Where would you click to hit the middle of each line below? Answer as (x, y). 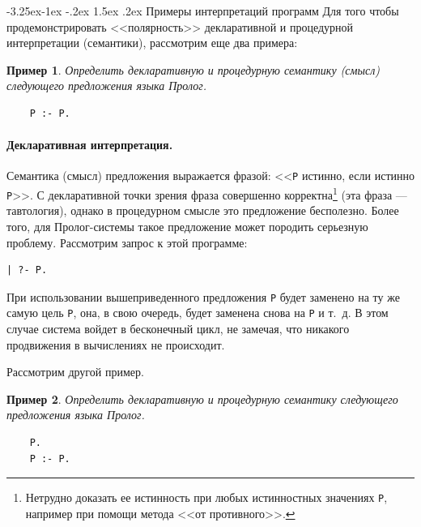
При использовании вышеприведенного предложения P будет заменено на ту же (203, 296)
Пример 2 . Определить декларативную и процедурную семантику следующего (202, 398)
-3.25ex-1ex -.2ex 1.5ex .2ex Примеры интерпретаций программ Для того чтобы (203, 11)
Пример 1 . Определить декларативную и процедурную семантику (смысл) (193, 69)
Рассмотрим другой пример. (75, 372)
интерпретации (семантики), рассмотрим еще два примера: (152, 43)
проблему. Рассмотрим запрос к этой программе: (127, 242)
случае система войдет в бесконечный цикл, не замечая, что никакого (178, 329)
